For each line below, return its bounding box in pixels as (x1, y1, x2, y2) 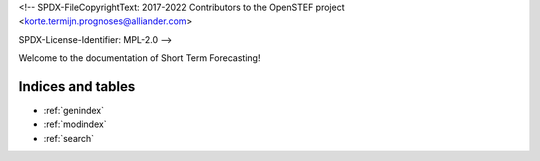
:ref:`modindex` (43, 118, 107, 130)
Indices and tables (18, 78, 136, 95)
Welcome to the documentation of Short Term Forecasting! (18, 52, 261, 64)
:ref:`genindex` (43, 105, 105, 117)
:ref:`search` (43, 132, 95, 144)
